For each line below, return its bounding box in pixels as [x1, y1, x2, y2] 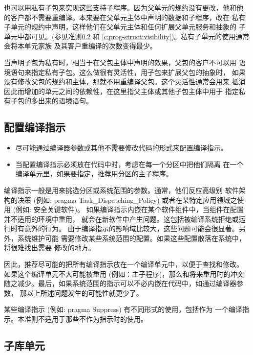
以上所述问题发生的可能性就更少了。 [26, 287, 143, 298]
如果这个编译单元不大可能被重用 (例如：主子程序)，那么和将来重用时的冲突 [4, 268, 244, 279]
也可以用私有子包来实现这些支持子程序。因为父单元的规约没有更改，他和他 [4, 2, 243, 12]
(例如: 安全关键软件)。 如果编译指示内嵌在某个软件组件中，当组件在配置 [13, 204, 244, 214]
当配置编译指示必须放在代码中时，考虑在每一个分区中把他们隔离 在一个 [15, 159, 244, 169]
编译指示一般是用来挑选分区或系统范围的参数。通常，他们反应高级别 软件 [4, 185, 239, 195]
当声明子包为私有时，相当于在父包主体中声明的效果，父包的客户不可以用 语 [4, 57, 246, 67]
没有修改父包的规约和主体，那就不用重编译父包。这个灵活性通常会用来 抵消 [4, 76, 246, 87]
